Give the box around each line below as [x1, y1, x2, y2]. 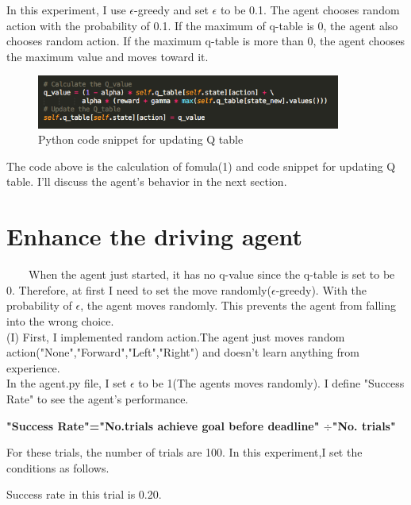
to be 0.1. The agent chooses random [220, 2, 400, 17]
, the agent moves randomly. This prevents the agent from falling [80, 297, 397, 314]
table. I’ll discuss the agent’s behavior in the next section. [6, 173, 287, 190]
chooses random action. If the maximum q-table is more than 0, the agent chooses [6, 33, 405, 49]
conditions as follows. [6, 459, 109, 476]
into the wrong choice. [6, 312, 114, 329]
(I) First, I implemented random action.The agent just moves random [6, 328, 345, 345]
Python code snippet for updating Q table [38, 131, 244, 148]
